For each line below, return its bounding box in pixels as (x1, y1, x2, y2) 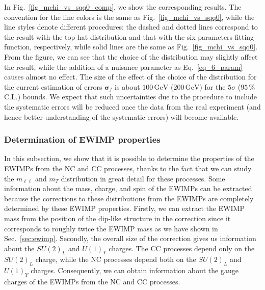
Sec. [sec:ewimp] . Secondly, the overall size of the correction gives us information (4, 233, 256, 244)
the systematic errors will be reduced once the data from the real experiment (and (4, 101, 261, 112)
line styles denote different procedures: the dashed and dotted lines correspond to (4, 21, 258, 32)
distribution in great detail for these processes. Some (61, 173, 225, 183)
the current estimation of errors (4, 81, 102, 92)
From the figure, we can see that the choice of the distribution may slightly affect (4, 51, 258, 62)
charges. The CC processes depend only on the (109, 243, 255, 253)
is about (115, 81, 140, 92)
